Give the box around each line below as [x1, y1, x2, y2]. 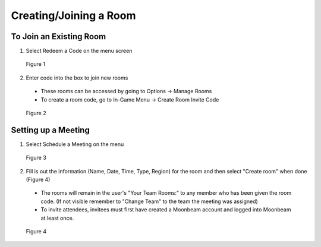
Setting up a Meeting [11, 125, 90, 135]
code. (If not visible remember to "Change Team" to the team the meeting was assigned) [40, 198, 258, 205]
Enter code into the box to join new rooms [26, 74, 128, 81]
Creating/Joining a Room [11, 9, 136, 22]
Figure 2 [26, 110, 47, 117]
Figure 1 [26, 61, 46, 68]
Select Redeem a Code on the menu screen [26, 47, 133, 55]
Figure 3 [26, 154, 47, 161]
